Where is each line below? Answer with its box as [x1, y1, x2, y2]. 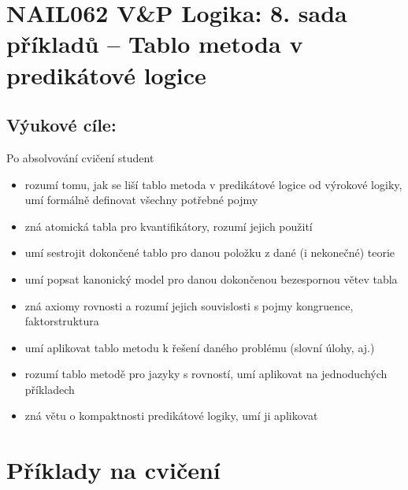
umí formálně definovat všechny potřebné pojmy [24, 191, 258, 208]
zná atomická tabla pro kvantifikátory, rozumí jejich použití [24, 217, 313, 234]
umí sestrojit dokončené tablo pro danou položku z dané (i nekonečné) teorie [24, 244, 395, 261]
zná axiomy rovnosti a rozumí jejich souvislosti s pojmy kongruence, [24, 297, 354, 314]
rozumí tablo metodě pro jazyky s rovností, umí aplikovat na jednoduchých [24, 366, 388, 382]
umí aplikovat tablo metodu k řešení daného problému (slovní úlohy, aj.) [24, 339, 375, 355]
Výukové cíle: [6, 113, 117, 137]
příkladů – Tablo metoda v [6, 28, 303, 60]
